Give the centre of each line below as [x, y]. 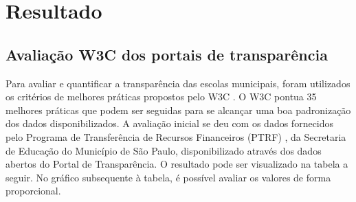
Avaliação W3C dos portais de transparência [167, 54]
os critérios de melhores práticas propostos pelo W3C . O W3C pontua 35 [161, 97]
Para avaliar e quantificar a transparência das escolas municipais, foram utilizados [178, 83]
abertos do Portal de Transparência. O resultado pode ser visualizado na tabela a [177, 164]
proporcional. [33, 191]
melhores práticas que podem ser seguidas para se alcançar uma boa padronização [178, 110]
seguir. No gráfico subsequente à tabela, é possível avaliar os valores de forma [168, 177]
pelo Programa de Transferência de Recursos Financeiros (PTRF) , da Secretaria [176, 136]
